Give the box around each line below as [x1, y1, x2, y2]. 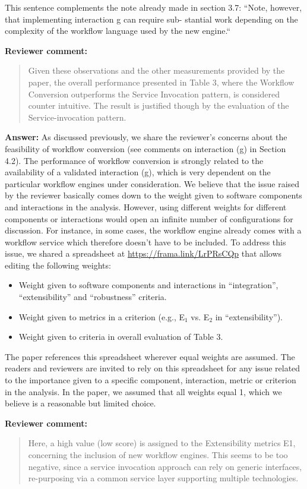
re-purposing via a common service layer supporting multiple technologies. [28, 472, 299, 484]
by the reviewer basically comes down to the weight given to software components [5, 189, 302, 201]
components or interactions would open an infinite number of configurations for [5, 212, 293, 225]
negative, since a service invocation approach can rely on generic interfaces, [28, 460, 302, 472]
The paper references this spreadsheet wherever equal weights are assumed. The [5, 350, 295, 362]
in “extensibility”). [215, 310, 283, 323]
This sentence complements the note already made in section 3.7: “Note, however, [5, 1, 302, 13]
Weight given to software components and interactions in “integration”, [18, 279, 278, 291]
